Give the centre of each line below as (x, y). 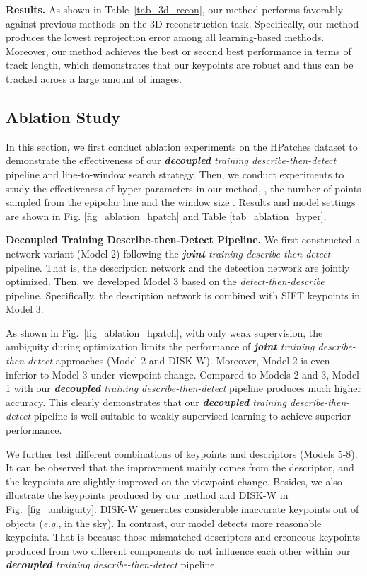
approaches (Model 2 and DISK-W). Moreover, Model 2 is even (193, 361)
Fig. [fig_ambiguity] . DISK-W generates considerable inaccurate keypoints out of (182, 509)
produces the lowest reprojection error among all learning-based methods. (165, 37)
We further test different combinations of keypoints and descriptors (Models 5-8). (182, 453)
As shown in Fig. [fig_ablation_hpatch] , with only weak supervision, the (164, 332)
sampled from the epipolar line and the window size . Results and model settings (181, 202)
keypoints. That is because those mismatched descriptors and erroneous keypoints (183, 537)
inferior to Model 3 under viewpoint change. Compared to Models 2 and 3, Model (182, 374)
